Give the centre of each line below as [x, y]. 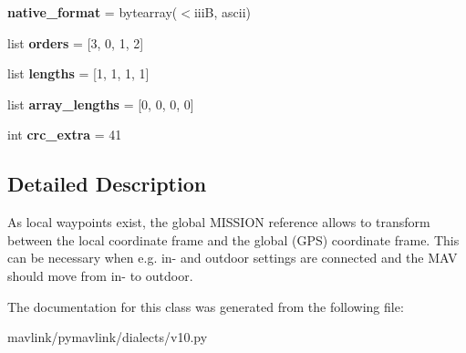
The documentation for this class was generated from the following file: [206, 306]
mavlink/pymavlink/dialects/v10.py [108, 337]
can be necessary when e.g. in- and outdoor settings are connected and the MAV [233, 258]
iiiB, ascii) [223, 12]
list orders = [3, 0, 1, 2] [76, 42]
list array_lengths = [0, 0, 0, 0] [101, 104]
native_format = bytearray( [93, 12]
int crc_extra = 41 [65, 135]
